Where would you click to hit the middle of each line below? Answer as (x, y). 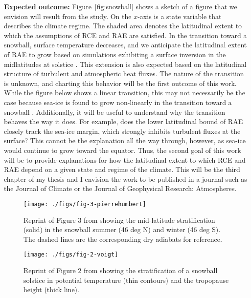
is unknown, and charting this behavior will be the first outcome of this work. (120, 83)
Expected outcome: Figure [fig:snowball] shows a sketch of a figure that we (121, 6)
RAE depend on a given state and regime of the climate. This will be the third (122, 169)
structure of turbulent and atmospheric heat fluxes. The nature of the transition (124, 74)
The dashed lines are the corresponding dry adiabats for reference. (123, 239)
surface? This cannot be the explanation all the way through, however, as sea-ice (125, 140)
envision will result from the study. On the (68, 16)
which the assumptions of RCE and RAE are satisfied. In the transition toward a (125, 35)
